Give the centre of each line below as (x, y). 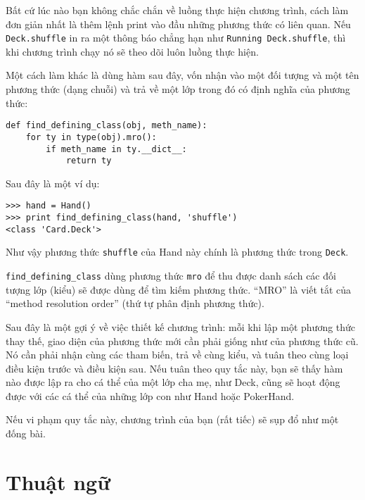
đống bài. (26, 433)
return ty (89, 161)
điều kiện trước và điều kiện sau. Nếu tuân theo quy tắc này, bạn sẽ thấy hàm (174, 368)
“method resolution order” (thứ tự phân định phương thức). (135, 303)
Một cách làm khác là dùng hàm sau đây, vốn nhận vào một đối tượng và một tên (182, 75)
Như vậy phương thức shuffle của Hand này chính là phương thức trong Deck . (177, 252)
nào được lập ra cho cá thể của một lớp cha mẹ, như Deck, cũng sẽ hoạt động (173, 382)
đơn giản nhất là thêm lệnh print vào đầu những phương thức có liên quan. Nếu (178, 24)
